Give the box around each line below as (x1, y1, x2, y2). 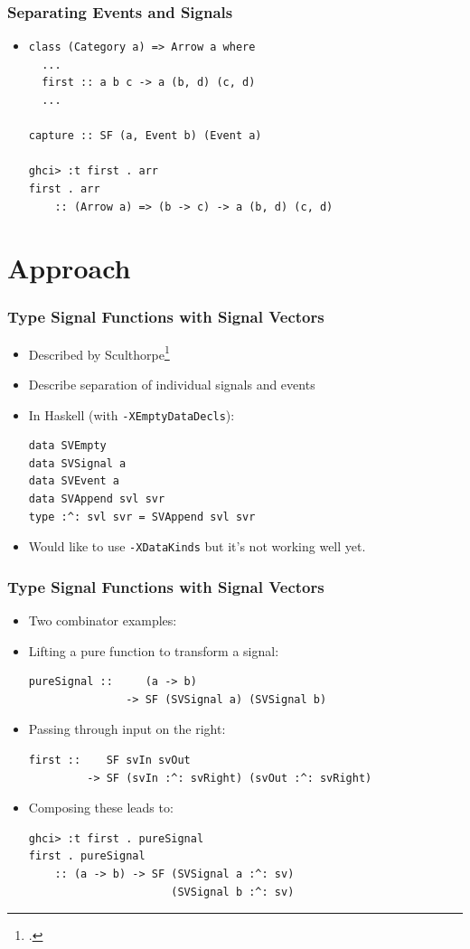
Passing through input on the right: (28, 719, 226, 738)
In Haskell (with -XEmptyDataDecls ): (28, 405, 235, 424)
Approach (7, 249, 131, 287)
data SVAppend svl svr (28, 493, 165, 506)
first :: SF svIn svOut (28, 754, 191, 767)
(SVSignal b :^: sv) (171, 885, 295, 898)
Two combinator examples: (28, 611, 177, 630)
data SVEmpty (28, 439, 107, 453)
